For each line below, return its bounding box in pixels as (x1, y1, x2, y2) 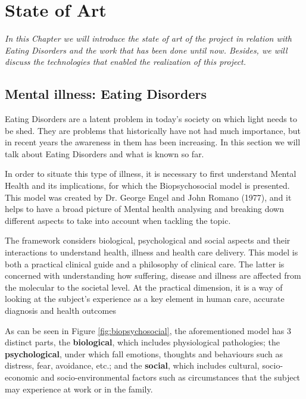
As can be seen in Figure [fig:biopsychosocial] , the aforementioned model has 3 (5, 324, 291, 336)
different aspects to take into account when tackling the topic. (5, 214, 231, 226)
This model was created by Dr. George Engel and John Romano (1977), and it (5, 191, 292, 203)
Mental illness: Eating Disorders (5, 85, 207, 103)
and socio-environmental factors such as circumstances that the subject (40, 370, 301, 383)
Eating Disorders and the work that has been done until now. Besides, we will (5, 43, 288, 56)
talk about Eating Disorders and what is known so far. (5, 147, 204, 160)
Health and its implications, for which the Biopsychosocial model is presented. (5, 179, 290, 192)
